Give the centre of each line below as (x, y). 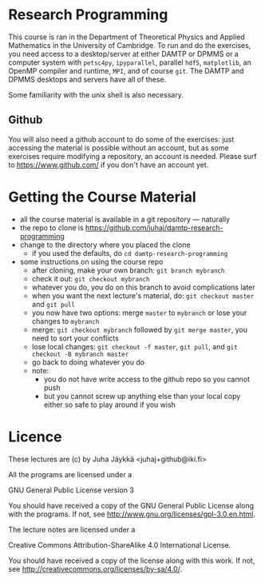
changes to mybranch (65, 321)
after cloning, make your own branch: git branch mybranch (128, 270)
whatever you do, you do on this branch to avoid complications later (143, 287)
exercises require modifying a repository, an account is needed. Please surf (132, 156)
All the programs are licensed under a (70, 474)
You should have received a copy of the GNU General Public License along (131, 505)
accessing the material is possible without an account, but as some (119, 147)
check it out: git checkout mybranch (91, 278)
